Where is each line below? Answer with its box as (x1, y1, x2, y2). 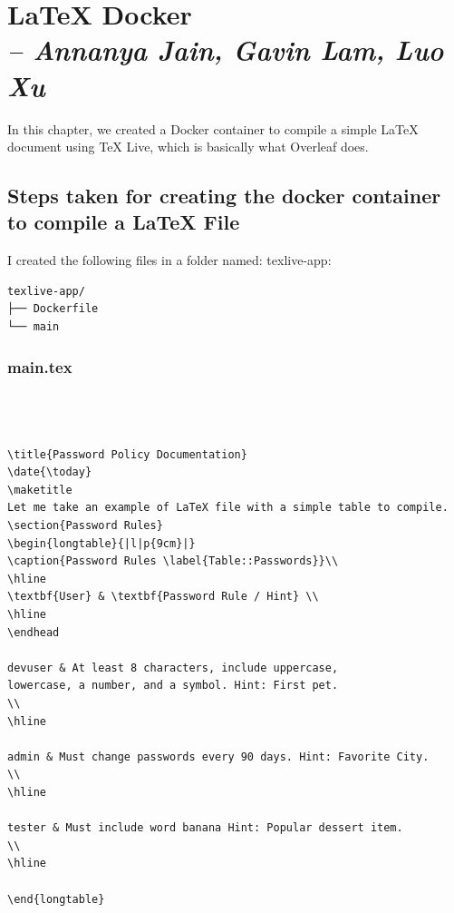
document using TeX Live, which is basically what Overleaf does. (7, 137, 369, 156)
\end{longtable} (7, 892, 105, 906)
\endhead (7, 625, 60, 639)
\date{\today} (7, 466, 92, 479)
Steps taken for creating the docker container (7, 182, 441, 210)
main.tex (7, 355, 72, 378)
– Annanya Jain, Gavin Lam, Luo (7, 31, 444, 69)
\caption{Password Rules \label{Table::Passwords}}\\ (7, 555, 339, 568)
